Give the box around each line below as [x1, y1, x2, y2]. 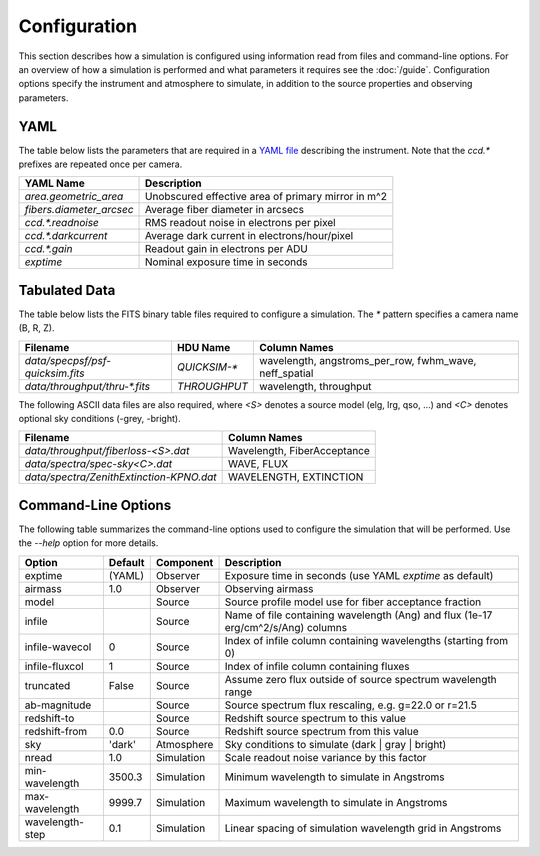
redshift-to [24, 711, 75, 725]
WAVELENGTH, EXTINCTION [228, 470, 364, 484]
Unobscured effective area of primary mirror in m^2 [145, 190, 387, 204]
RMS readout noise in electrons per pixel [145, 216, 336, 230]
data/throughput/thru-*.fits [24, 379, 150, 393]
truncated [24, 678, 71, 692]
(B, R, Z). [18, 322, 55, 334]
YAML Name [24, 176, 85, 190]
